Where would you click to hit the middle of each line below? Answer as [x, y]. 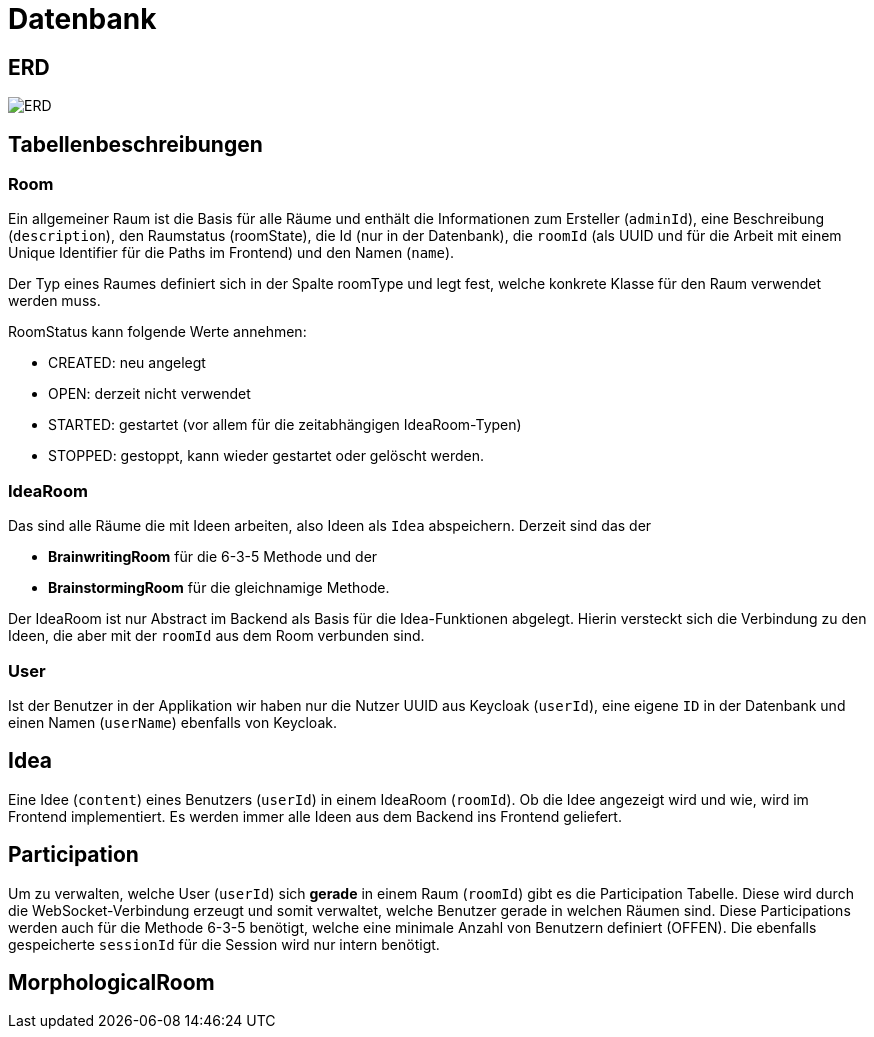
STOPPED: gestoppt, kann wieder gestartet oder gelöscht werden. [266, 456]
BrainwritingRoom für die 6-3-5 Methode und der [213, 557]
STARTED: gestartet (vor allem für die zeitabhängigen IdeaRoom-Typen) [285, 425]
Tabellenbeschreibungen [135, 144]
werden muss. [54, 301]
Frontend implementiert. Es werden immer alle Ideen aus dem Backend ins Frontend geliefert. [315, 816]
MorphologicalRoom [111, 982]
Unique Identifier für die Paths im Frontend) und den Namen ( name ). [231, 253]
